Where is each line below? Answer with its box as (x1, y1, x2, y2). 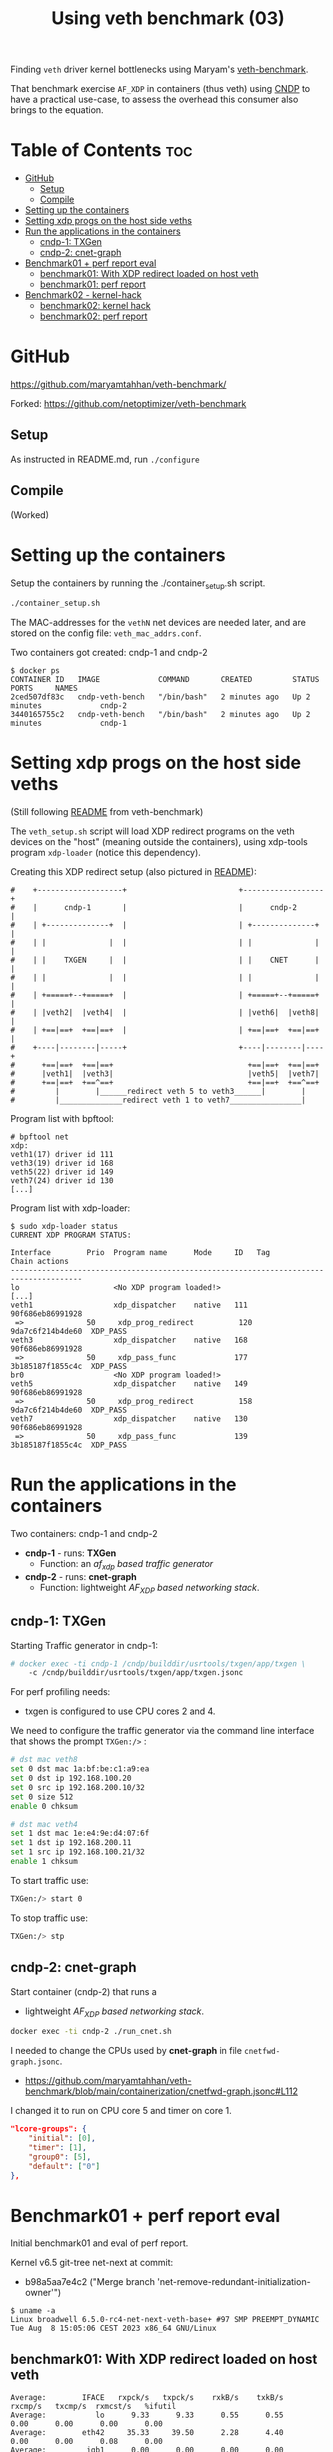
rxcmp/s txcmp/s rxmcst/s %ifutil (10, 2402, 177, 2412)
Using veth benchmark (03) (51, 7, 285, 30)
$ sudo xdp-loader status (10, 1222, 118, 1232)
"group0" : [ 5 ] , (28, 2152, 92, 2162)
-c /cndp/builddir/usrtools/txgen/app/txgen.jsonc (28, 1668, 244, 1678)
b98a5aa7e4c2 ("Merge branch (24, 2276, 155, 2288)
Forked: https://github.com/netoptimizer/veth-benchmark (10, 398, 247, 410)
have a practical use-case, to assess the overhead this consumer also (10, 93, 299, 106)
